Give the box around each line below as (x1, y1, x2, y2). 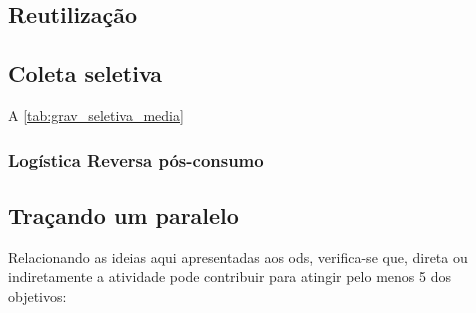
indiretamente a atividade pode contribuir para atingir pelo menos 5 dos (8, 266, 451, 287)
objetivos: (8, 285, 67, 306)
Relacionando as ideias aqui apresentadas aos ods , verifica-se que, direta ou (8, 246, 468, 267)
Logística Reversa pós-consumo (8, 147, 264, 172)
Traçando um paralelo (8, 199, 239, 230)
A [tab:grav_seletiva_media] (8, 104, 184, 125)
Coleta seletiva (8, 58, 163, 89)
